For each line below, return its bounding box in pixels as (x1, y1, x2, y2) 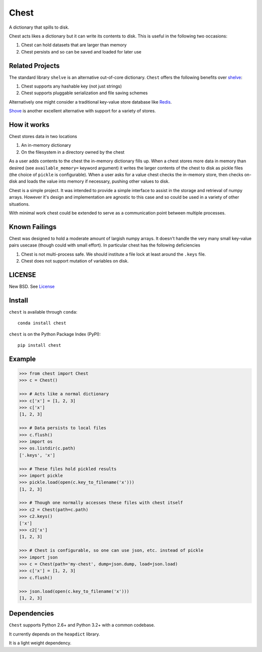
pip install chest (17, 343, 62, 348)
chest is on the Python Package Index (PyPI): (9, 331, 101, 337)
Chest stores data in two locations (9, 134, 77, 140)
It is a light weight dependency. (9, 640, 72, 646)
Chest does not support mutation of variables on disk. (21, 258, 129, 264)
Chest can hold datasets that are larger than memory (21, 42, 127, 48)
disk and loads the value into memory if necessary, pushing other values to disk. (9, 178, 170, 184)
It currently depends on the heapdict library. (9, 631, 100, 637)
